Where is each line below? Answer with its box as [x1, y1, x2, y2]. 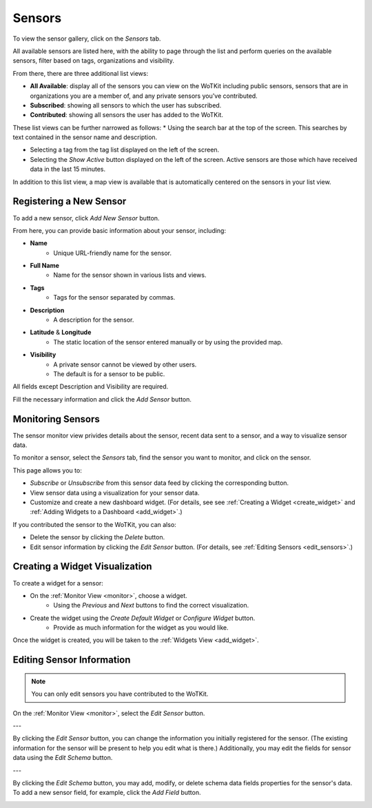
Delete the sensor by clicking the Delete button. [30, 533, 165, 541]
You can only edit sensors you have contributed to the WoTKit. [31, 690, 209, 698]
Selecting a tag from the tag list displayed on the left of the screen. [30, 145, 220, 154]
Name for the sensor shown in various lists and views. [53, 271, 207, 279]
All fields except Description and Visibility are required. [12, 382, 169, 391]
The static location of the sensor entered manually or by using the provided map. [53, 338, 283, 346]
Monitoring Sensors [12, 413, 100, 425]
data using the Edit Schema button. [12, 754, 113, 762]
